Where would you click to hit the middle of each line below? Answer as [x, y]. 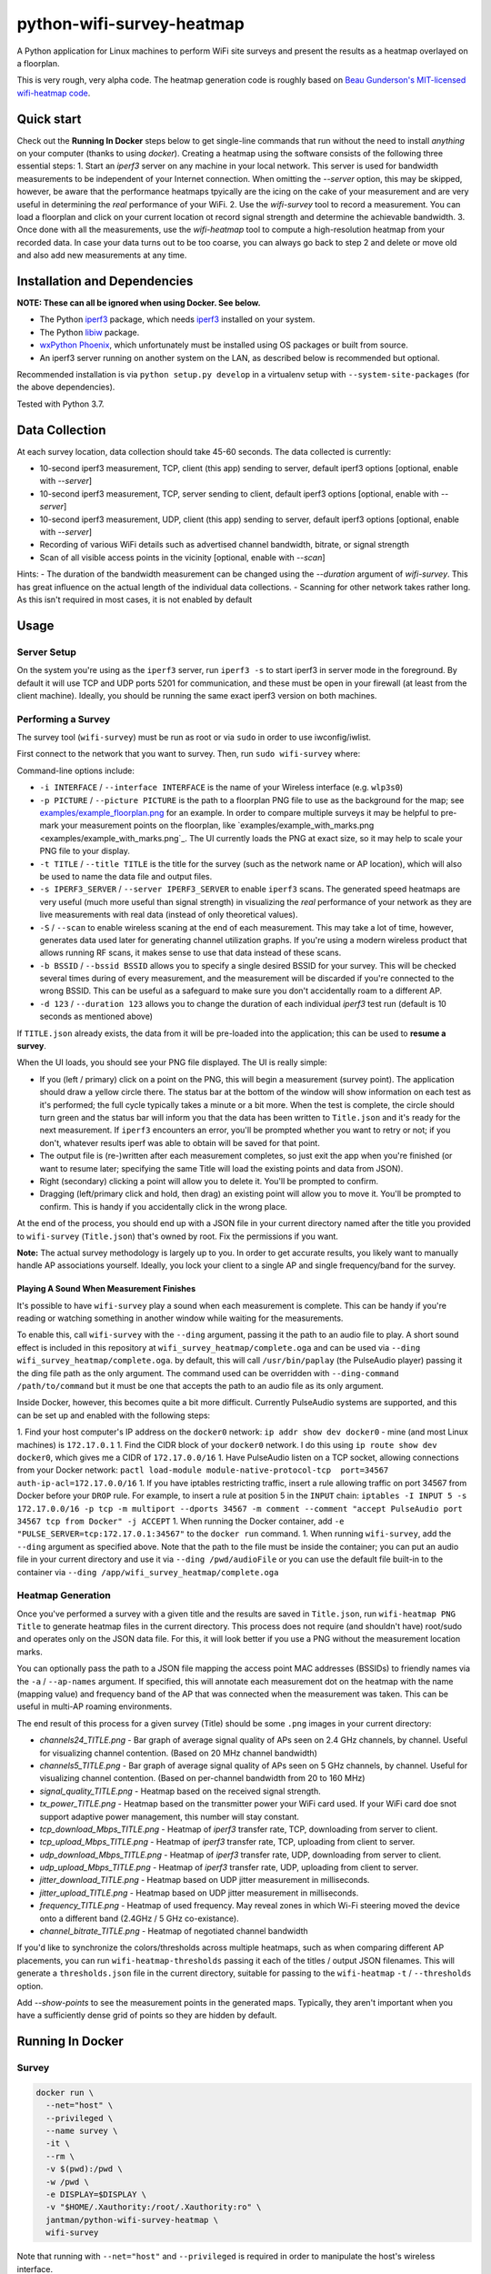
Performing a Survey [64, 719]
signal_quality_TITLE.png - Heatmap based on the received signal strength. [180, 1791]
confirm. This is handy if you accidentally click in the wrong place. [164, 1206]
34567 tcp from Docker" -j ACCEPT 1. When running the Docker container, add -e [180, 1521]
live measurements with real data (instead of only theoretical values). [169, 915]
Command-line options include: [76, 770]
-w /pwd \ [68, 2182]
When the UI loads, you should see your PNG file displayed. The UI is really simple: [172, 1062]
